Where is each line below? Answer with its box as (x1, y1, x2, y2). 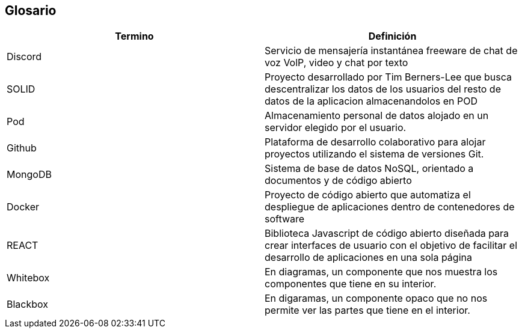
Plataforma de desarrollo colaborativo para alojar (265, 136, 486, 148)
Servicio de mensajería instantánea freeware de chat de (265, 44, 518, 57)
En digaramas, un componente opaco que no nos (265, 292, 488, 305)
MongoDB (7, 168, 52, 181)
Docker (7, 201, 40, 213)
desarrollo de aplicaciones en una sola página (265, 251, 472, 264)
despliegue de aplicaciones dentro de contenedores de (265, 201, 515, 213)
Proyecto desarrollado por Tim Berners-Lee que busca (265, 71, 512, 84)
